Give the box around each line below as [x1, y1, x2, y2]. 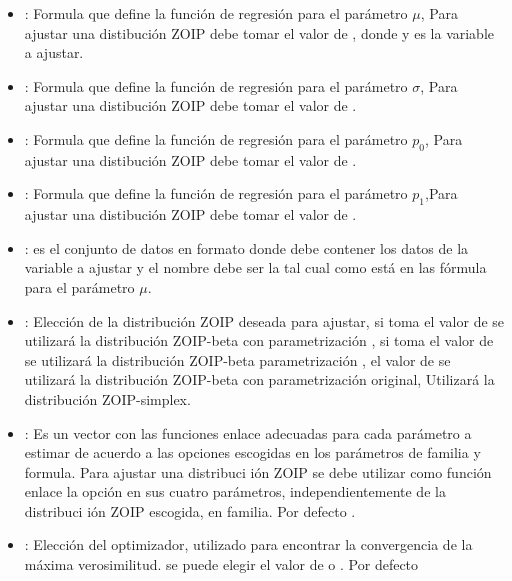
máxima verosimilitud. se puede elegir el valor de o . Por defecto [24, 554, 419, 575]
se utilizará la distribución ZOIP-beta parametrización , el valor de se [24, 349, 451, 370]
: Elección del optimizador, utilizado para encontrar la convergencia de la [24, 534, 473, 555]
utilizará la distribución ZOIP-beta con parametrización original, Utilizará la [24, 369, 495, 390]
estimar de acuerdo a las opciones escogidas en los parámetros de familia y [24, 442, 481, 463]
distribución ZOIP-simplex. [24, 388, 191, 409]
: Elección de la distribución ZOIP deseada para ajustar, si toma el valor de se [24, 310, 505, 331]
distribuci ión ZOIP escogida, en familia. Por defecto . [24, 500, 356, 521]
